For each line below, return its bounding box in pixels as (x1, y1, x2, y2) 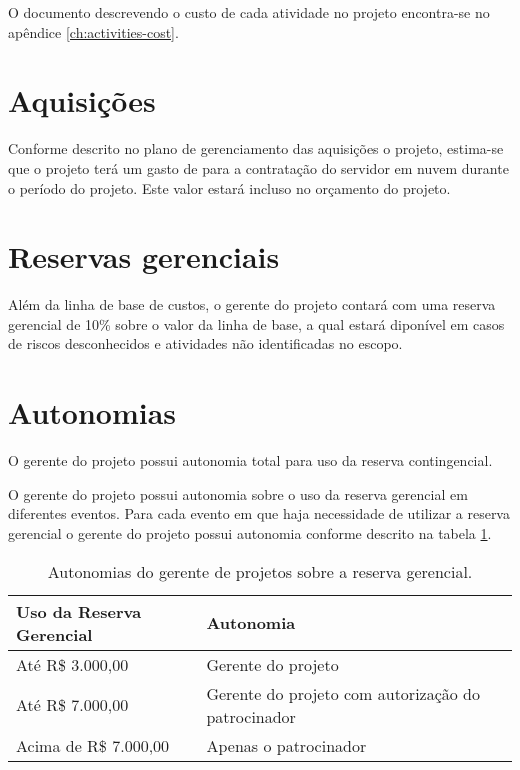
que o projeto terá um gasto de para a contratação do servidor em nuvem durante (8, 157, 509, 178)
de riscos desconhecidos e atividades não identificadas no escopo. (8, 333, 403, 354)
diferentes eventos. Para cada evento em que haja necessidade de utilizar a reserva (8, 503, 510, 524)
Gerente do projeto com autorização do (206, 681, 481, 705)
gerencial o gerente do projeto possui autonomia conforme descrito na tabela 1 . (8, 522, 492, 543)
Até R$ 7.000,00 (16, 693, 129, 716)
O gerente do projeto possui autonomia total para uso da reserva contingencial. (8, 450, 493, 471)
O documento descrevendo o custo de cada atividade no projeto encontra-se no (8, 2, 490, 22)
